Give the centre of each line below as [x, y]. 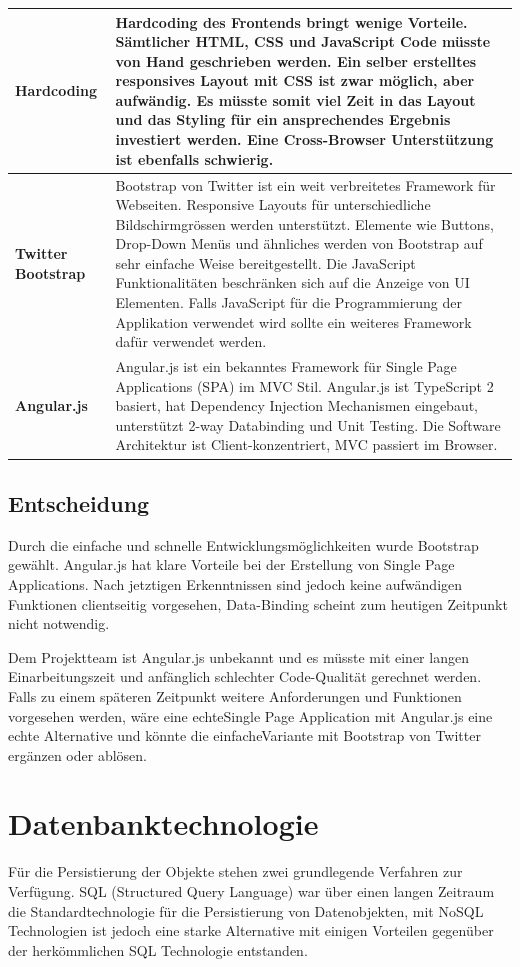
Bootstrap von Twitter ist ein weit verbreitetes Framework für [305, 184]
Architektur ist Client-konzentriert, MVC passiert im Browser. [306, 444]
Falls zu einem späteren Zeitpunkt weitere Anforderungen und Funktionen [235, 695]
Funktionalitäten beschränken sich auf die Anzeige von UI [292, 282]
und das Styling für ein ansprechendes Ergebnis [283, 119]
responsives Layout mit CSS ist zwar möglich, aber [295, 80]
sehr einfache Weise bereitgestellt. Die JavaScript [265, 262]
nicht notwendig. [59, 623]
